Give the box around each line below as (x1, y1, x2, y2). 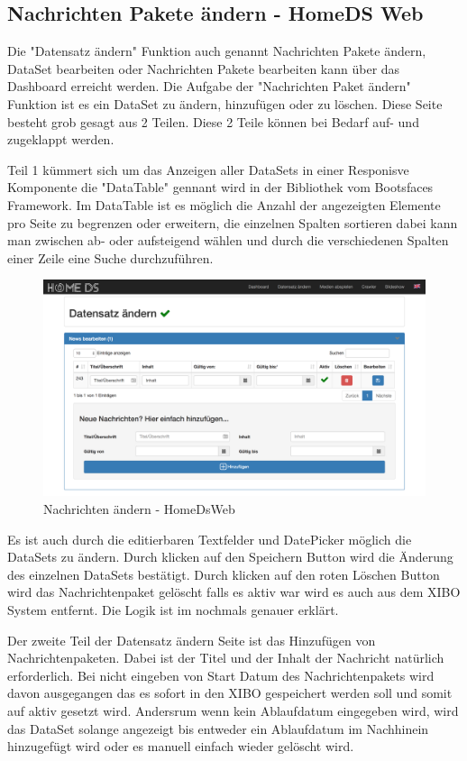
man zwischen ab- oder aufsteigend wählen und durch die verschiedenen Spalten (7, 231, 449, 250)
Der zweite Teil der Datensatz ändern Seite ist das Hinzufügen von (7, 630, 376, 649)
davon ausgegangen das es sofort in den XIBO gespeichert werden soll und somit (7, 683, 453, 702)
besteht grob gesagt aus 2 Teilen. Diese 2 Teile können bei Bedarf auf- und (7, 112, 419, 131)
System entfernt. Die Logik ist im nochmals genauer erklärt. (7, 601, 339, 619)
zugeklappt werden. (7, 130, 114, 149)
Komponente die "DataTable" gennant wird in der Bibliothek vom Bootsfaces (7, 178, 434, 197)
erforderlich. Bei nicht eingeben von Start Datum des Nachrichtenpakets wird (7, 665, 435, 684)
